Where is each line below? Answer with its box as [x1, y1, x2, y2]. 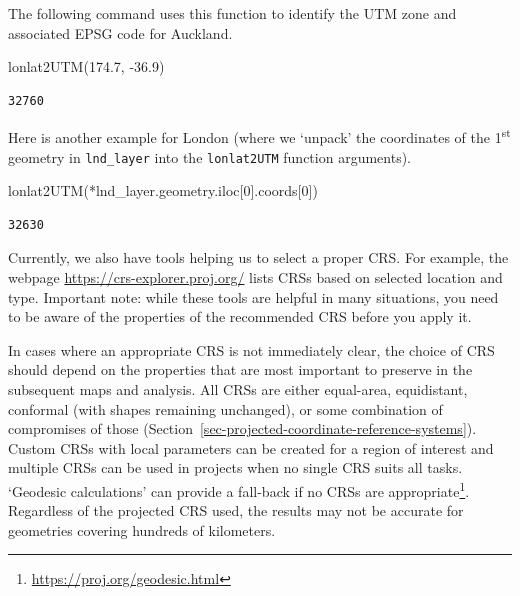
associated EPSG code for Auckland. [8, 22, 233, 43]
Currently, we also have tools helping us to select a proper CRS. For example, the [8, 247, 509, 268]
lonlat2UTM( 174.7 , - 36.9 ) [8, 56, 165, 77]
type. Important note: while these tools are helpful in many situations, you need [8, 286, 499, 307]
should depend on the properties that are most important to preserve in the [8, 359, 473, 380]
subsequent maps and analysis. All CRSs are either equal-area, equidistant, [8, 379, 468, 400]
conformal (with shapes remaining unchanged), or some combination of [8, 398, 443, 419]
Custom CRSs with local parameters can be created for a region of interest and [8, 437, 494, 458]
